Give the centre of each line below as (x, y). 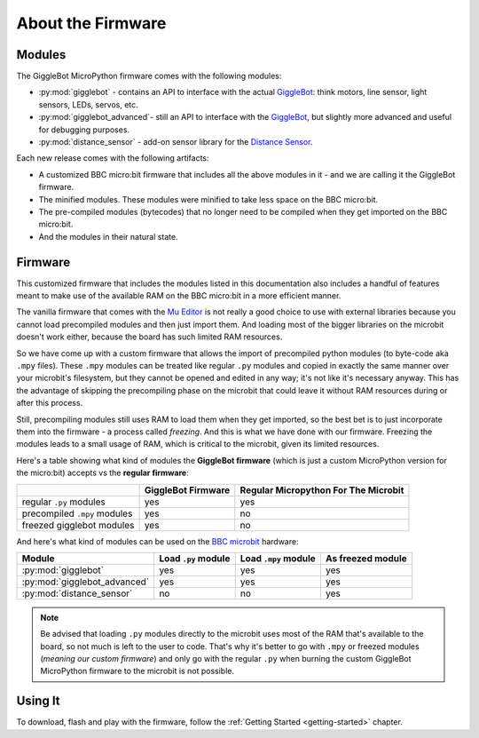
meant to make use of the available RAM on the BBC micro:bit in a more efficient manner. (179, 296)
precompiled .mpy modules (77, 513)
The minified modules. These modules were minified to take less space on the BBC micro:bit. (208, 199)
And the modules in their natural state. (108, 236)
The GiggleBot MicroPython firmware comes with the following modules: (149, 76)
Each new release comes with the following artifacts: (113, 158)
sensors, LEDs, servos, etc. (89, 104)
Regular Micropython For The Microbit (322, 490)
